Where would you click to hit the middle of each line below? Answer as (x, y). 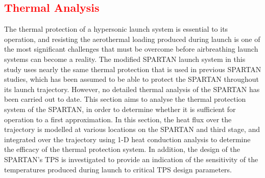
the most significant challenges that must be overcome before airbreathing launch (131, 49)
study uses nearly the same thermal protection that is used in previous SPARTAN (133, 69)
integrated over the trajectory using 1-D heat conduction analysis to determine (127, 139)
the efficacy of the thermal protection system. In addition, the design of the (122, 149)
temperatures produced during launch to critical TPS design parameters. (118, 169)
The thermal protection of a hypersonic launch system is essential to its (116, 29)
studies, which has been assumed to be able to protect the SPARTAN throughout (132, 79)
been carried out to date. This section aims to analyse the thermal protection (125, 99)
